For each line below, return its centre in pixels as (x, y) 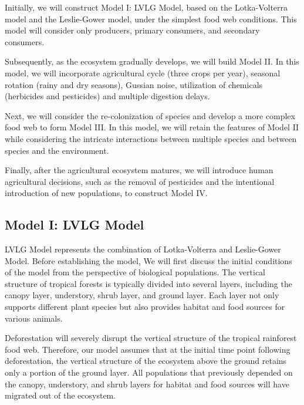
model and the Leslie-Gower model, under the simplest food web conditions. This (151, 18)
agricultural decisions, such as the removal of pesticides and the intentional (140, 181)
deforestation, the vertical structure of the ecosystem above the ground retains (146, 361)
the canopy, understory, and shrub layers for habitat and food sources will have (147, 384)
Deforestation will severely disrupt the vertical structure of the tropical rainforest (151, 338)
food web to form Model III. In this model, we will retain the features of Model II (152, 127)
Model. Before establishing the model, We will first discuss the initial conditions (148, 260)
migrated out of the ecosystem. (60, 395)
